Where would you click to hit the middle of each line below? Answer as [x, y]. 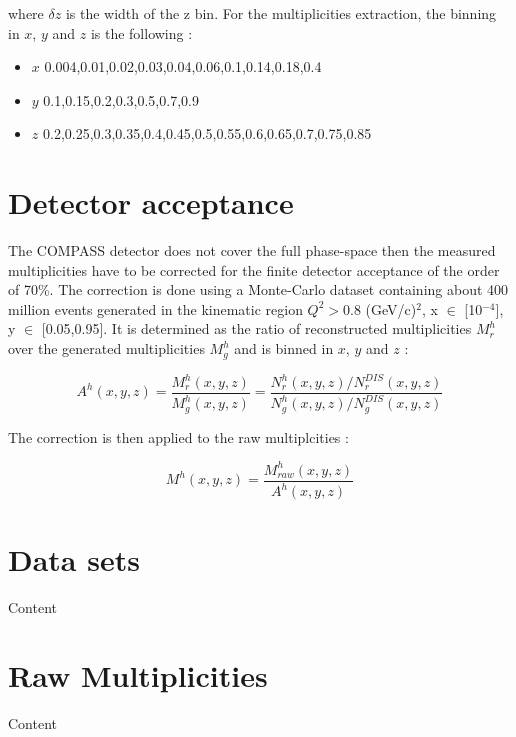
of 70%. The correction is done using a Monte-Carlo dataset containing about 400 [258, 289]
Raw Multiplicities [138, 675]
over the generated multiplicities [106, 348]
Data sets [74, 558]
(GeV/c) [391, 308]
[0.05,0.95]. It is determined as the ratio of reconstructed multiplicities [256, 328]
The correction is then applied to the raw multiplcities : [178, 436]
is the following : [141, 32]
